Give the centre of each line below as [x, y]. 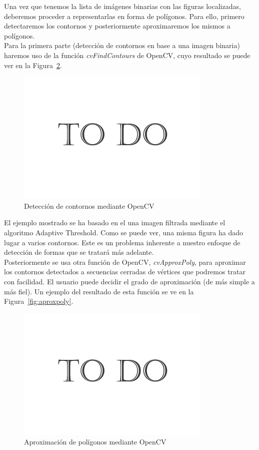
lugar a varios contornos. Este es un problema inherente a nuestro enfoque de [122, 242]
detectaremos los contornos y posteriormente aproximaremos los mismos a [117, 26]
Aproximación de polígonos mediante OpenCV [95, 442]
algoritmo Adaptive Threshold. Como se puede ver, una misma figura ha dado [123, 232]
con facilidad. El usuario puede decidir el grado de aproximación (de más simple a [129, 281]
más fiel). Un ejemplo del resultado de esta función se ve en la [99, 291]
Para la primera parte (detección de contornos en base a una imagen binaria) [122, 45]
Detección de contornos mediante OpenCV [89, 205]
